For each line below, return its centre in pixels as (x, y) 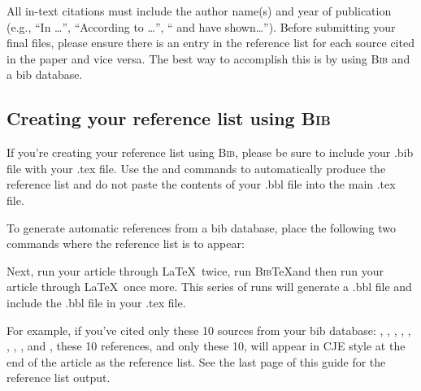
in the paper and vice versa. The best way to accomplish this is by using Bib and (208, 58)
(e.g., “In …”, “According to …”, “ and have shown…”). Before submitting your (201, 26)
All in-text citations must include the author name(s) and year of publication (199, 11)
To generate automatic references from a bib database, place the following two (201, 227)
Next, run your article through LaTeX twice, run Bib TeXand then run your (195, 270)
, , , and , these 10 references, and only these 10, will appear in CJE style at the (206, 346)
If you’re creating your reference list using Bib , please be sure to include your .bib (210, 152)
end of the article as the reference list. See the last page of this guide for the (196, 361)
